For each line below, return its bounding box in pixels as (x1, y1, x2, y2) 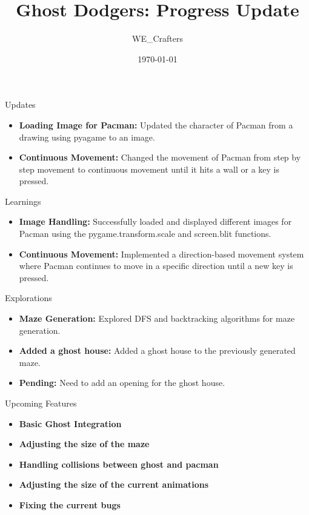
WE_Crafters (132, 32, 183, 45)
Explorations (5, 291, 52, 304)
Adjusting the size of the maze (19, 437, 150, 450)
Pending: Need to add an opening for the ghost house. (19, 376, 225, 389)
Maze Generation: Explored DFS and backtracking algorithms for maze (19, 312, 295, 325)
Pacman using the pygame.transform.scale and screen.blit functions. (19, 227, 271, 240)
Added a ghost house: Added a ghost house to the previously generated (19, 344, 296, 357)
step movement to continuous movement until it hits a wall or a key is (19, 162, 280, 175)
